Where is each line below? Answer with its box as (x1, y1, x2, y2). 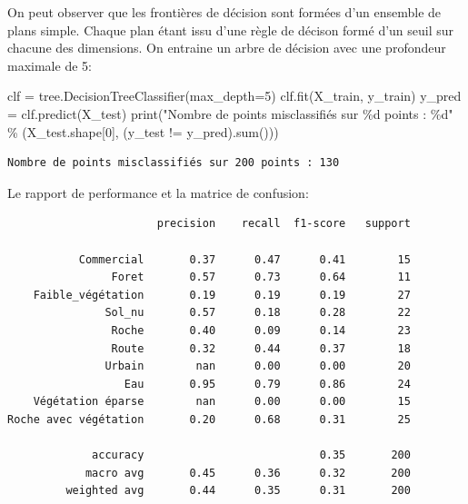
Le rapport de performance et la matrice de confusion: (7, 183, 309, 202)
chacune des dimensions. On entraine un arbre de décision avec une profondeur (7, 38, 446, 57)
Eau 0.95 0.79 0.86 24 (124, 377, 411, 390)
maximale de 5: (7, 55, 92, 74)
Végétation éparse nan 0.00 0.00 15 (33, 395, 411, 409)
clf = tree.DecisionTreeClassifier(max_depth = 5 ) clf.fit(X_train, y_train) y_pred (7, 86, 462, 105)
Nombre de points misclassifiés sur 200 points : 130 (7, 156, 340, 170)
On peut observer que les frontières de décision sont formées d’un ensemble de (7, 3, 442, 21)
